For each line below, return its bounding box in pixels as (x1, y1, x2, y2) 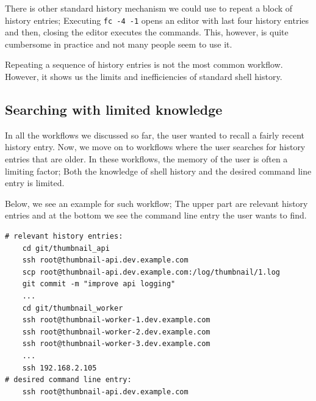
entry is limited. (5, 176, 65, 189)
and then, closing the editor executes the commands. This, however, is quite (5, 26, 289, 38)
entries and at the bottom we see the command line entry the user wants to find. (5, 209, 307, 222)
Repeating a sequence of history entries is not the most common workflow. (5, 58, 283, 71)
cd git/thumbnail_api (22, 244, 110, 253)
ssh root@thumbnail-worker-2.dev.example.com (22, 327, 210, 336)
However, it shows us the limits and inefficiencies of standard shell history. (5, 70, 282, 83)
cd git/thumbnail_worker (22, 303, 123, 312)
